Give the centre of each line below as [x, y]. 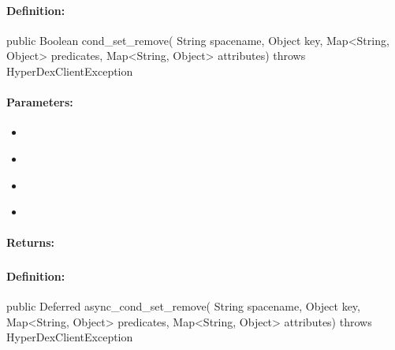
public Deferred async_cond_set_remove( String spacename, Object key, [183, 306]
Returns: [31, 242]
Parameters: [40, 102]
